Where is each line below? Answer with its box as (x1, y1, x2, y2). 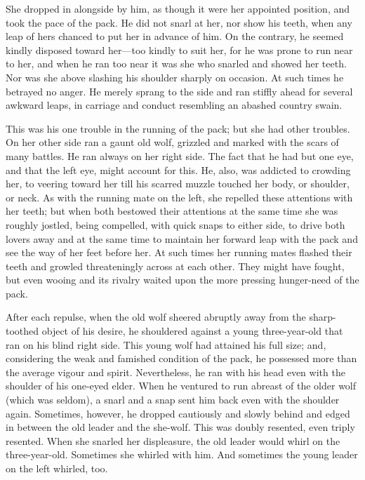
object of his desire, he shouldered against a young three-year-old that (41, 324, 343, 338)
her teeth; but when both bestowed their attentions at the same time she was (6, 204, 338, 218)
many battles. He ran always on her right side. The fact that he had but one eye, (6, 148, 354, 163)
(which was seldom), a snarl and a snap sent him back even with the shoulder (6, 392, 340, 407)
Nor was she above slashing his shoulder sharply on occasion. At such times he (6, 69, 344, 84)
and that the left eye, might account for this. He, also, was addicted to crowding (6, 162, 351, 177)
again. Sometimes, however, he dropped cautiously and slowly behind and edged (6, 406, 350, 420)
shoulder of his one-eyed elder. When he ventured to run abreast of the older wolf (6, 378, 357, 393)
